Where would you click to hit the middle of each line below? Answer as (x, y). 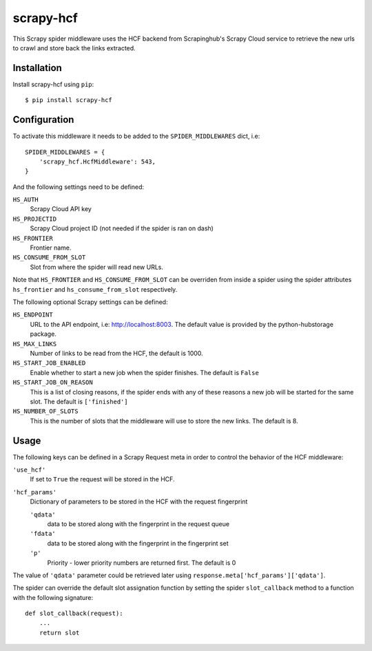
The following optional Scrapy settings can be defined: (90, 302)
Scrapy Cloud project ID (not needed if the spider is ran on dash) (122, 228)
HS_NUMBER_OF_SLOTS (45, 411)
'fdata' (43, 534)
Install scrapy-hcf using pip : (53, 84)
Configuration (43, 120)
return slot (59, 632)
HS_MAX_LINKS (35, 344)
